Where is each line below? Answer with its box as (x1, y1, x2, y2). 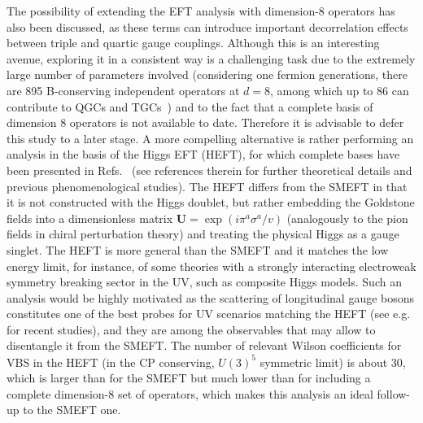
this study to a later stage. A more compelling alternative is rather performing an (7, 129, 414, 146)
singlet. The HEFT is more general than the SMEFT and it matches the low (7, 241, 389, 258)
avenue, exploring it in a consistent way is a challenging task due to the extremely (7, 50, 416, 67)
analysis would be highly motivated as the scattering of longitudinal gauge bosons (7, 289, 415, 306)
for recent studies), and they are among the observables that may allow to (7, 321, 376, 338)
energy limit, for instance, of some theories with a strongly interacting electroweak (7, 257, 416, 274)
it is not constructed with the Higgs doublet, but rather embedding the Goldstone (7, 194, 415, 211)
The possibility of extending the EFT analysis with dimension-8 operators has (7, 2, 395, 19)
